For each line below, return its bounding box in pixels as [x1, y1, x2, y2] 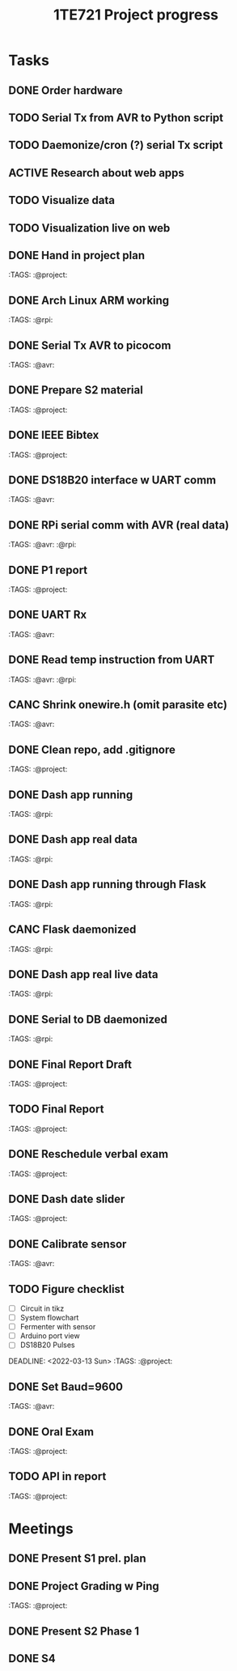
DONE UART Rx [8, 608, 87, 622]
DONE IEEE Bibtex [8, 428, 99, 442]
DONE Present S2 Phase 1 [8, 1624, 140, 1638]
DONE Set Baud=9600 [8, 1380, 124, 1393]
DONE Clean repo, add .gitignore [8, 742, 176, 756]
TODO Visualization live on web [8, 221, 171, 235]
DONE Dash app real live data [8, 967, 159, 981]
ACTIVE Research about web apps [8, 166, 184, 180]
